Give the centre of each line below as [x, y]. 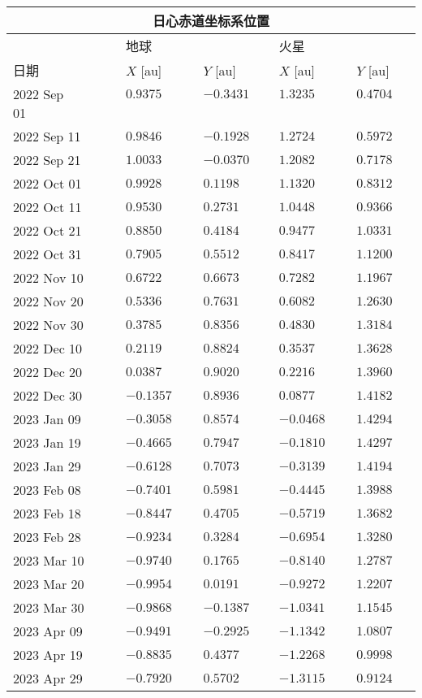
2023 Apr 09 [48, 631]
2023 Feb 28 [47, 537]
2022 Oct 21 [47, 230]
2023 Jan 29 [47, 466]
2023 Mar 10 [49, 560]
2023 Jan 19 [47, 442]
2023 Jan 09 [47, 419]
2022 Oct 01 [47, 183]
